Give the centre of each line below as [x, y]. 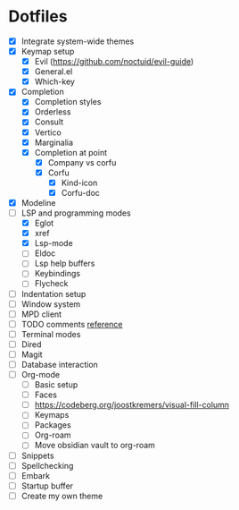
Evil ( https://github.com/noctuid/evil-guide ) [114, 62]
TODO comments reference [72, 324]
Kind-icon [79, 183]
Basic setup [56, 385]
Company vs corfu [82, 162]
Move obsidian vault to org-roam [95, 446]
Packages [53, 425]
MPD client [41, 314]
